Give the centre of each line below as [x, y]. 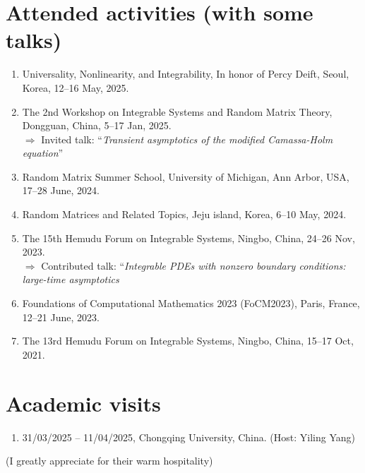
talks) [34, 40]
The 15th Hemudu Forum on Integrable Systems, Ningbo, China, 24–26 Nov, [189, 238]
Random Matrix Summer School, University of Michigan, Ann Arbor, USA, [186, 176]
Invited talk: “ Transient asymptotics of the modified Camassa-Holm [187, 139]
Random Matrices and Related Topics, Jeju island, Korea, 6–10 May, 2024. [184, 214]
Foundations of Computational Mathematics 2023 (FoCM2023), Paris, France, [191, 303]
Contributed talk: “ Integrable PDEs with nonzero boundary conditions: [193, 265]
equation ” [43, 153]
